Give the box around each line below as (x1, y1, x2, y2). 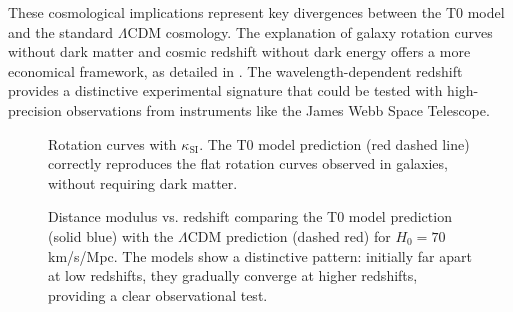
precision (8, 99, 62, 120)
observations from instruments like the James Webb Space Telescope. (66, 99, 490, 120)
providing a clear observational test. (48, 284, 268, 305)
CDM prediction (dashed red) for (187, 225, 391, 246)
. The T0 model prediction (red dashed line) (199, 133, 470, 154)
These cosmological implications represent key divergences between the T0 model (8, 2, 505, 22)
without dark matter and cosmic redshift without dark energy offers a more (8, 41, 471, 62)
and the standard (8, 21, 114, 42)
